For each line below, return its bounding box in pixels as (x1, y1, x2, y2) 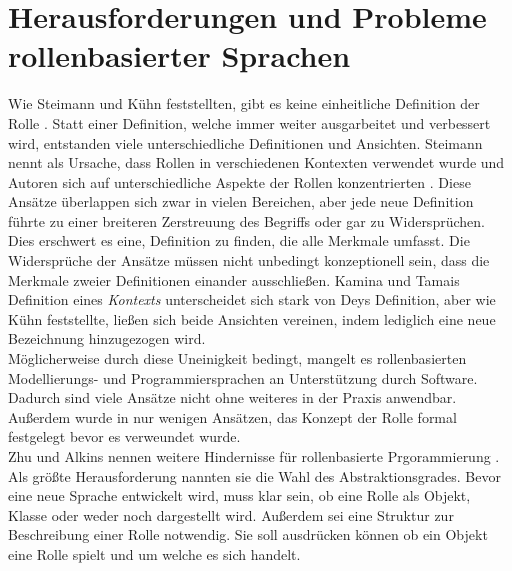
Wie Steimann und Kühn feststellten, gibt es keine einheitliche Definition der (8, 93, 480, 114)
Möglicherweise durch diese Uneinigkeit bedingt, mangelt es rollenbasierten (8, 348, 467, 369)
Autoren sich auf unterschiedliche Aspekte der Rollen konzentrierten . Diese (8, 171, 471, 192)
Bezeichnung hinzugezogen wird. (8, 328, 206, 349)
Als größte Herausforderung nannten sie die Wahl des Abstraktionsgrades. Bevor (8, 465, 501, 486)
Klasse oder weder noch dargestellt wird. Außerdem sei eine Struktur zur (8, 504, 454, 525)
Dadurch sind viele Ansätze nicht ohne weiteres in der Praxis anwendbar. (8, 387, 457, 408)
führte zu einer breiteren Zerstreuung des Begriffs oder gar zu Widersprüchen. (8, 210, 485, 231)
